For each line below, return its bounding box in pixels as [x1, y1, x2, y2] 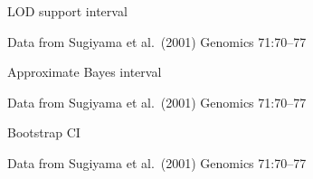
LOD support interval [7, 2, 128, 20]
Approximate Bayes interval [7, 62, 162, 81]
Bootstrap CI [7, 123, 81, 142]
